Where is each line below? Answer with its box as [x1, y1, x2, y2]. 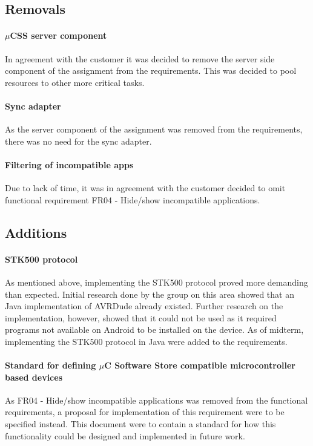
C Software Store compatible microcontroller [104, 359, 295, 372]
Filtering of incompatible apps [5, 158, 134, 171]
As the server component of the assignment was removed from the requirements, [5, 123, 303, 136]
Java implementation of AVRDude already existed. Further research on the [5, 300, 283, 312]
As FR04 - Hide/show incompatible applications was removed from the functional [5, 393, 308, 406]
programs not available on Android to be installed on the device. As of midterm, [5, 323, 304, 336]
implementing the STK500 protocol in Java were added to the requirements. [5, 335, 288, 347]
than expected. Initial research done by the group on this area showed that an [5, 287, 294, 300]
